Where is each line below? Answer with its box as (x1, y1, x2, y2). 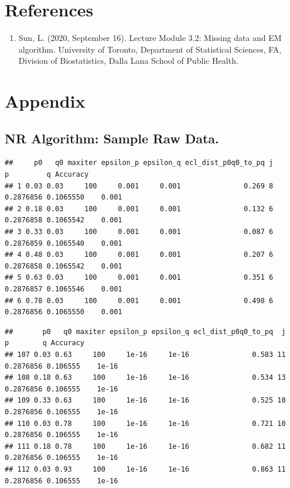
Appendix (5, 89, 86, 113)
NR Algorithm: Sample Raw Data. (5, 129, 219, 147)
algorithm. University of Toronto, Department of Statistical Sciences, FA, (18, 43, 282, 55)
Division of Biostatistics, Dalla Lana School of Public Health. (18, 54, 238, 67)
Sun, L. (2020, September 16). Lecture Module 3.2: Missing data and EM (18, 32, 282, 44)
